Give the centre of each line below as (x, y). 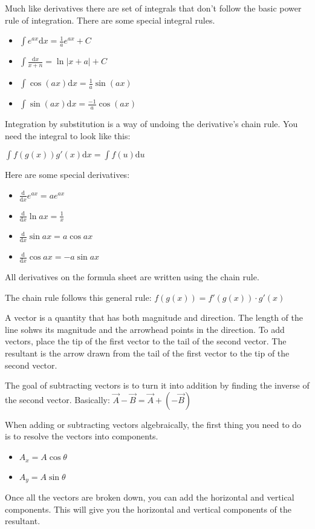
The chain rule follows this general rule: (78, 297)
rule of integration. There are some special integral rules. (110, 20)
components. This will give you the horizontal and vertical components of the (148, 509)
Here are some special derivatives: (67, 175)
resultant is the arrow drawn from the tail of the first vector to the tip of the (147, 353)
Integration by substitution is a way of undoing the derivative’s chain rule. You (151, 124)
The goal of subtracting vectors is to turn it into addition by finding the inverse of (157, 385)
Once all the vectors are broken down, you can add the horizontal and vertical (150, 497)
